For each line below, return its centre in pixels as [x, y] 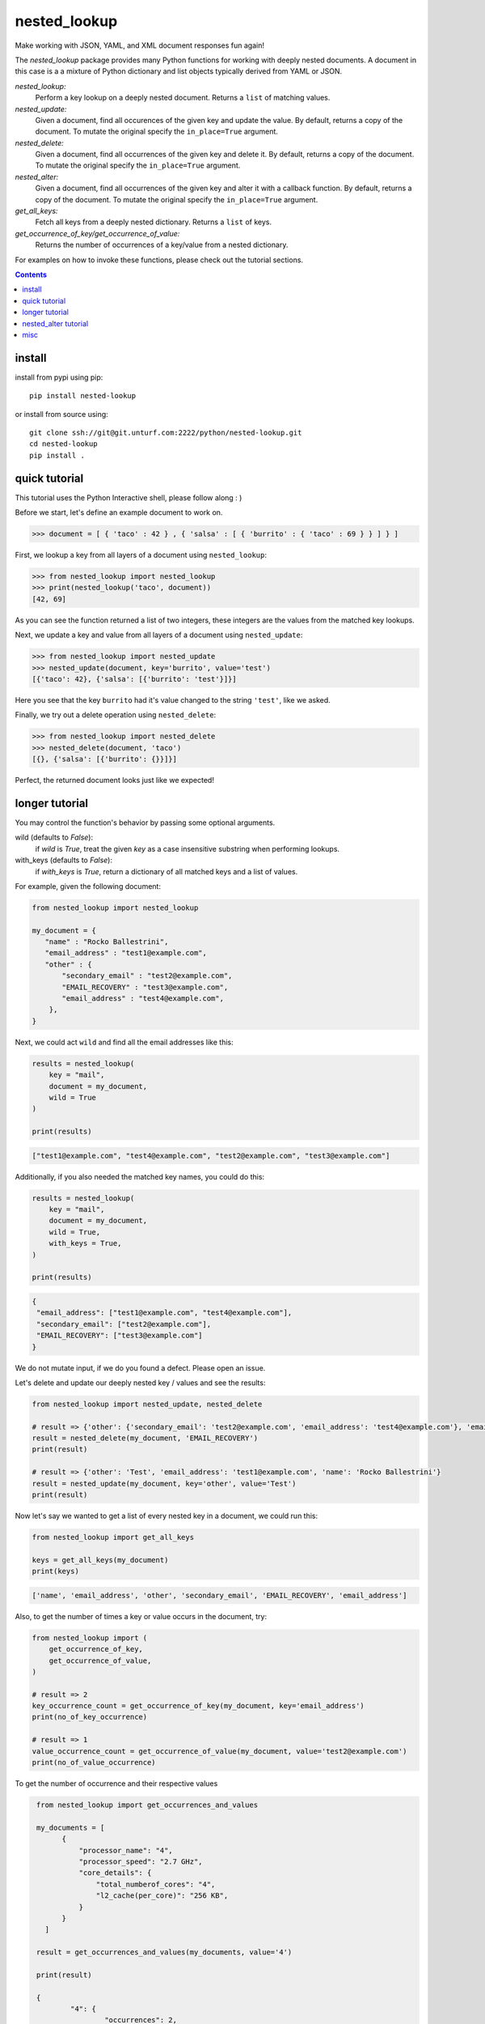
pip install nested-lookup [83, 396]
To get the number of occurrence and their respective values [116, 1784]
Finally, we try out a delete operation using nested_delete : [116, 715]
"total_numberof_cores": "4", [156, 1884]
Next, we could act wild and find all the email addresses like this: [124, 1042]
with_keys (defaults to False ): [64, 860]
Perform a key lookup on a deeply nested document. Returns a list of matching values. [183, 98]
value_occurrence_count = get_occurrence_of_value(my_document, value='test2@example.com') [219, 1751]
